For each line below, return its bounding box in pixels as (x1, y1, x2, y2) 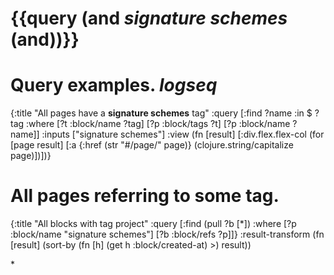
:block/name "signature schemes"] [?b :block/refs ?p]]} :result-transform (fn (10, 228, 325, 241)
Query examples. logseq (10, 74, 218, 97)
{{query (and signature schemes (10, 7, 288, 30)
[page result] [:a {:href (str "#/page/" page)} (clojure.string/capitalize (10, 139, 294, 151)
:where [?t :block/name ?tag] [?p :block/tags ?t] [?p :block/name (26, 118, 291, 130)
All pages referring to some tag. (10, 185, 280, 207)
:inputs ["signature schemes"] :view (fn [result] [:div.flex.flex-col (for (41, 128, 325, 141)
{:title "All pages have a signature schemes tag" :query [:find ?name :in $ (10, 107, 313, 119)
